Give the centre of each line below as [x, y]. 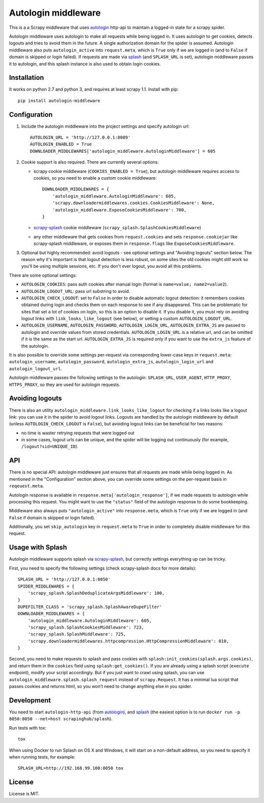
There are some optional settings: [43, 275]
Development [30, 700]
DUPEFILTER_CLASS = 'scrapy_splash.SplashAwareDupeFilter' [90, 607]
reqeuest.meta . [26, 486]
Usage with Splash [38, 548]
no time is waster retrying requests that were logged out [78, 433]
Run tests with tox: [28, 728]
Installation [26, 78]
